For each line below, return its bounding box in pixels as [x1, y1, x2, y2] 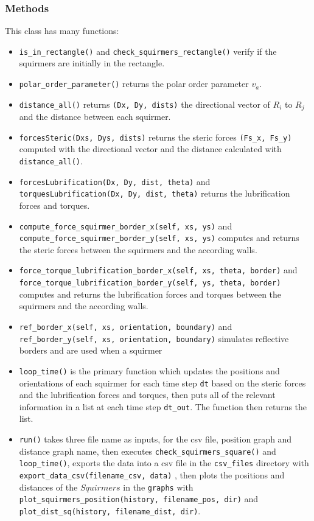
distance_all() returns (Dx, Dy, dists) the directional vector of [19, 97, 270, 110]
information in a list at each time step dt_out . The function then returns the [19, 400, 307, 413]
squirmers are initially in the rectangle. [19, 57, 165, 69]
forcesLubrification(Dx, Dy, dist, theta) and [19, 175, 211, 187]
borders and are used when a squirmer [19, 344, 162, 357]
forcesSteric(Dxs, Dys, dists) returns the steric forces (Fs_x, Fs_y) [19, 130, 292, 143]
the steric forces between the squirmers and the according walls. [19, 243, 257, 256]
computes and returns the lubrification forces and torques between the [19, 287, 282, 300]
